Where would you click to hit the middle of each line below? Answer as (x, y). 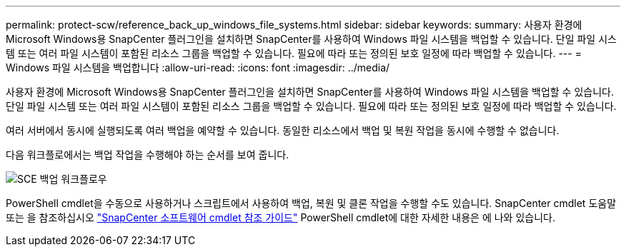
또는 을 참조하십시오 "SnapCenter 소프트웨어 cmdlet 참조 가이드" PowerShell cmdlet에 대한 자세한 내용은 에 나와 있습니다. (280, 217)
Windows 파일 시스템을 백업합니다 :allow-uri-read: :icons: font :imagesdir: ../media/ (198, 67)
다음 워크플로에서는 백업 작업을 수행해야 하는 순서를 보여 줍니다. (148, 155)
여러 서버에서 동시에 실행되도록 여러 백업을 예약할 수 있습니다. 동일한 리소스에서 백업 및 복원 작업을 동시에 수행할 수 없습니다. (283, 130)
